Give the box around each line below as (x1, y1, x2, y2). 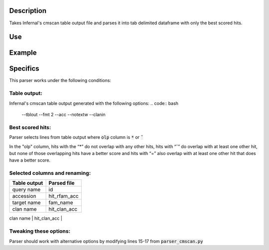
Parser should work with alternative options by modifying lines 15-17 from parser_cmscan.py (9, 238, 203, 244)
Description (9, 6, 47, 15)
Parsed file (48, 179, 75, 186)
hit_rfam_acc (48, 193, 79, 200)
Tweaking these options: (9, 228, 71, 235)
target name (12, 199, 41, 206)
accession (12, 193, 37, 200)
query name (12, 186, 41, 193)
